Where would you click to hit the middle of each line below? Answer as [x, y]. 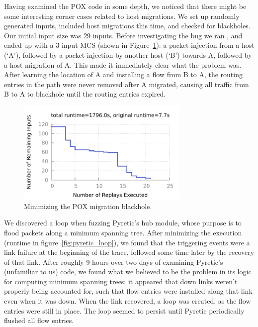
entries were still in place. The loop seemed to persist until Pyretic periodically [124, 310]
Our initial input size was [43, 35]
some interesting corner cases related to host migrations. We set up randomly [122, 16]
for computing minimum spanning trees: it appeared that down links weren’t [121, 281]
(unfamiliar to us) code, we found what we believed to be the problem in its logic [128, 272]
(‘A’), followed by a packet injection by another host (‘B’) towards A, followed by [128, 54]
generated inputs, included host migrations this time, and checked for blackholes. [127, 26]
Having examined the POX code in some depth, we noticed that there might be [125, 6]
